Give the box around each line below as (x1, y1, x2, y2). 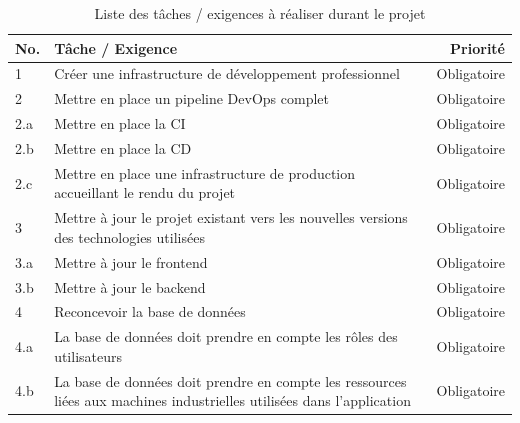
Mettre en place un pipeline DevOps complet (54, 88, 329, 109)
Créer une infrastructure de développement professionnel (54, 63, 400, 84)
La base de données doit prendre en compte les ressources (54, 370, 407, 391)
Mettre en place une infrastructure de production (54, 162, 356, 183)
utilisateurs (54, 345, 122, 366)
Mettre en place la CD (54, 137, 192, 158)
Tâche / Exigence (54, 37, 178, 58)
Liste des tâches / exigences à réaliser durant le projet (94, 3, 426, 23)
